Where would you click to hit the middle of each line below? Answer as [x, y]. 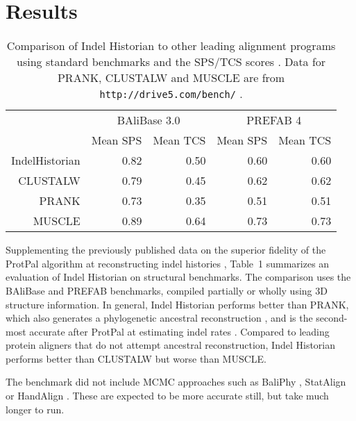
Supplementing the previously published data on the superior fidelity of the [166, 250]
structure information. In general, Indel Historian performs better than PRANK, [177, 304]
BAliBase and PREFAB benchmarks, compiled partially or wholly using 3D [167, 290]
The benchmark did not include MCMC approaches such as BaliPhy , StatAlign [176, 382]
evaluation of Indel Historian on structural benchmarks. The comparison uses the [178, 277]
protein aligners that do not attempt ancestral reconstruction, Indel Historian [171, 345]
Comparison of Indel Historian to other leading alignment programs [171, 46]
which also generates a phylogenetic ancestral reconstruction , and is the [159, 318]
